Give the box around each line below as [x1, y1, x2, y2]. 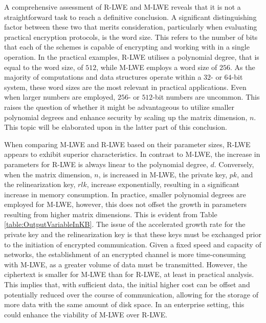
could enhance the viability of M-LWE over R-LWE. [4, 309, 168, 319]
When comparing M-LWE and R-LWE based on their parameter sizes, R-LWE [4, 139, 251, 149]
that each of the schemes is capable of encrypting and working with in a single [4, 41, 250, 52]
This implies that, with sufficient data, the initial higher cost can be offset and [4, 279, 250, 290]
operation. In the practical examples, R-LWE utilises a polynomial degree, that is [4, 51, 259, 62]
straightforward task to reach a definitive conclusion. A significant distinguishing [4, 11, 257, 22]
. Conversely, [214, 158, 254, 169]
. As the [230, 61, 255, 72]
